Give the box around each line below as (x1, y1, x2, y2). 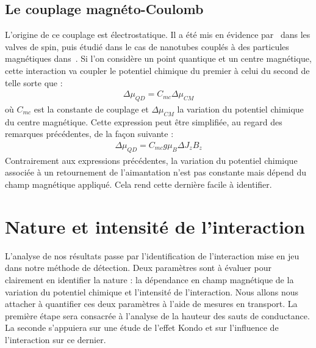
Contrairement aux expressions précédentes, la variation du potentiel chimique (5, 154, 298, 166)
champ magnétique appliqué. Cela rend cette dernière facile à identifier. (5, 178, 272, 190)
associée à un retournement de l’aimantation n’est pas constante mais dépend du (5, 166, 307, 179)
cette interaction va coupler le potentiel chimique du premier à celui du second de (5, 64, 310, 76)
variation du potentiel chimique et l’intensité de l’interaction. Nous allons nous (5, 285, 299, 298)
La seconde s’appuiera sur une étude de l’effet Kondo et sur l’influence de (5, 321, 279, 334)
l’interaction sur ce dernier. (5, 333, 106, 346)
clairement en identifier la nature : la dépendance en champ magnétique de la (5, 273, 294, 286)
